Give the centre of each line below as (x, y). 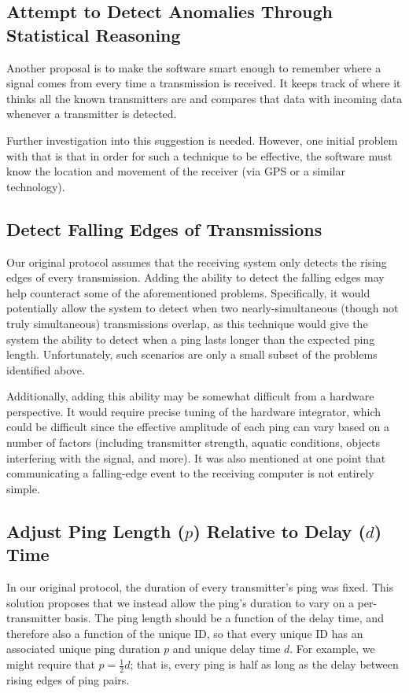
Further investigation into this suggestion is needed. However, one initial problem (202, 140)
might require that (51, 664)
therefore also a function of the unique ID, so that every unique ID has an (185, 633)
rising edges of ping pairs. (68, 679)
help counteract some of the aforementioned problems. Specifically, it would (188, 292)
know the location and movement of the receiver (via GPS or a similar (176, 171)
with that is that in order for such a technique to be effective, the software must (199, 155)
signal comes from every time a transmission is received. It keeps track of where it (204, 83)
